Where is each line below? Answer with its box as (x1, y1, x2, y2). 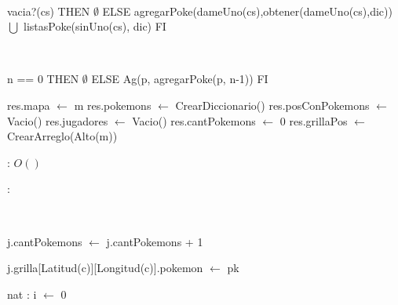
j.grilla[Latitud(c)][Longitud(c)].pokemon (7, 260, 203, 276)
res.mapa (7, 96, 50, 113)
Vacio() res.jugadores (7, 112, 108, 129)
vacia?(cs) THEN (7, 2, 90, 19)
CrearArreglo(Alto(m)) (7, 128, 118, 144)
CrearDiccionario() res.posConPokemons (175, 96, 370, 113)
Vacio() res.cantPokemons (132, 112, 256, 129)
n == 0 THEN (7, 71, 79, 87)
